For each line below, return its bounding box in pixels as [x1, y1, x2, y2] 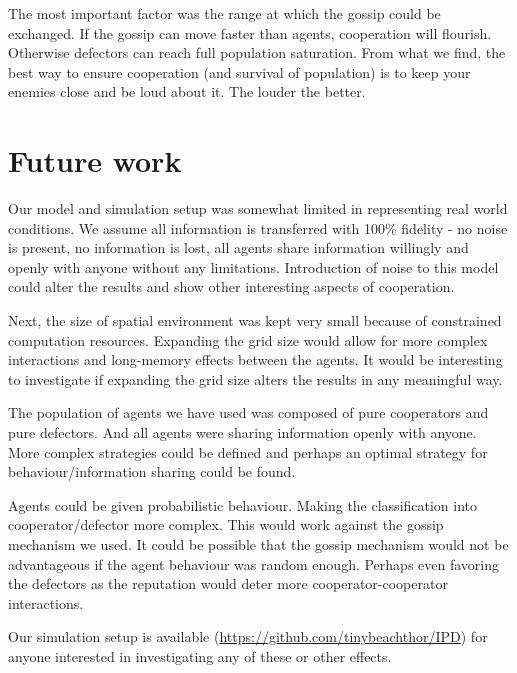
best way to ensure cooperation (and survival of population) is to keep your [8, 61, 471, 82]
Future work [8, 140, 182, 181]
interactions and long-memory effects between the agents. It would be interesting [8, 349, 503, 370]
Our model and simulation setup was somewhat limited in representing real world [8, 198, 508, 219]
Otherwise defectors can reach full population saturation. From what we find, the [8, 42, 506, 63]
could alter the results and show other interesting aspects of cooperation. [8, 276, 455, 297]
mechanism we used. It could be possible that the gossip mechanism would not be [8, 534, 509, 554]
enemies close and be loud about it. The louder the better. [8, 81, 366, 102]
